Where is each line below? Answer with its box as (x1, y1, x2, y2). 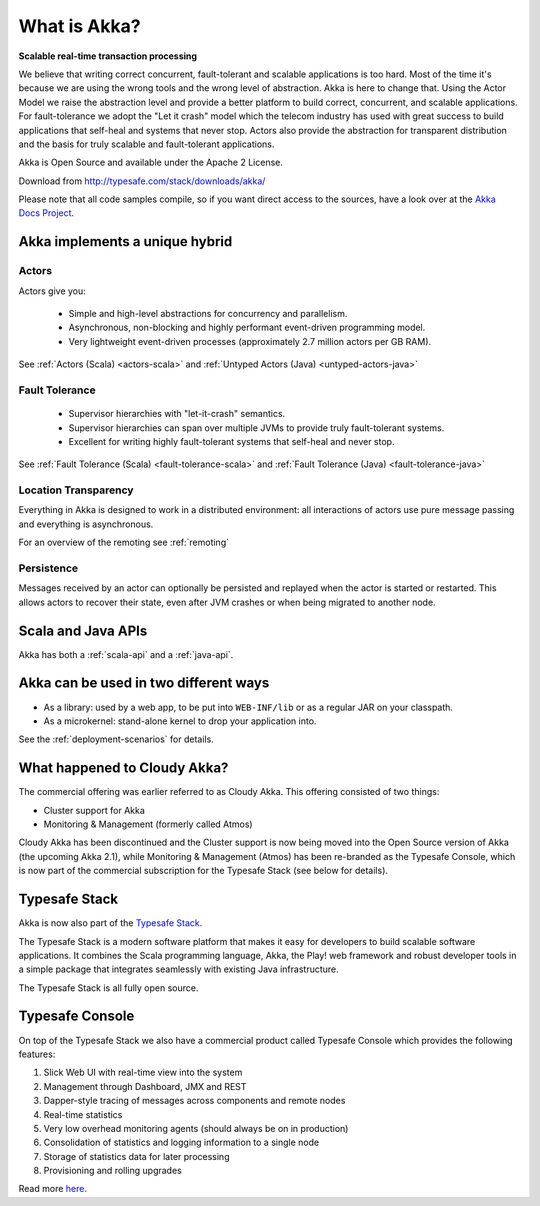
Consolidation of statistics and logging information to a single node (43, 1136, 320, 1149)
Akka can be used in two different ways (18, 675, 270, 692)
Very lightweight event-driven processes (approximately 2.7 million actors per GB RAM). (68, 335, 432, 347)
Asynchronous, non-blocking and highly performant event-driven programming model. (68, 321, 426, 334)
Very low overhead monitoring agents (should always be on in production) (43, 1122, 349, 1134)
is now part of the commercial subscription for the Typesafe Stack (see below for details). (18, 865, 389, 877)
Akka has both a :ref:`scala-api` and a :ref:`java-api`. (18, 648, 234, 660)
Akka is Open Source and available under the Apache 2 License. (18, 156, 284, 169)
